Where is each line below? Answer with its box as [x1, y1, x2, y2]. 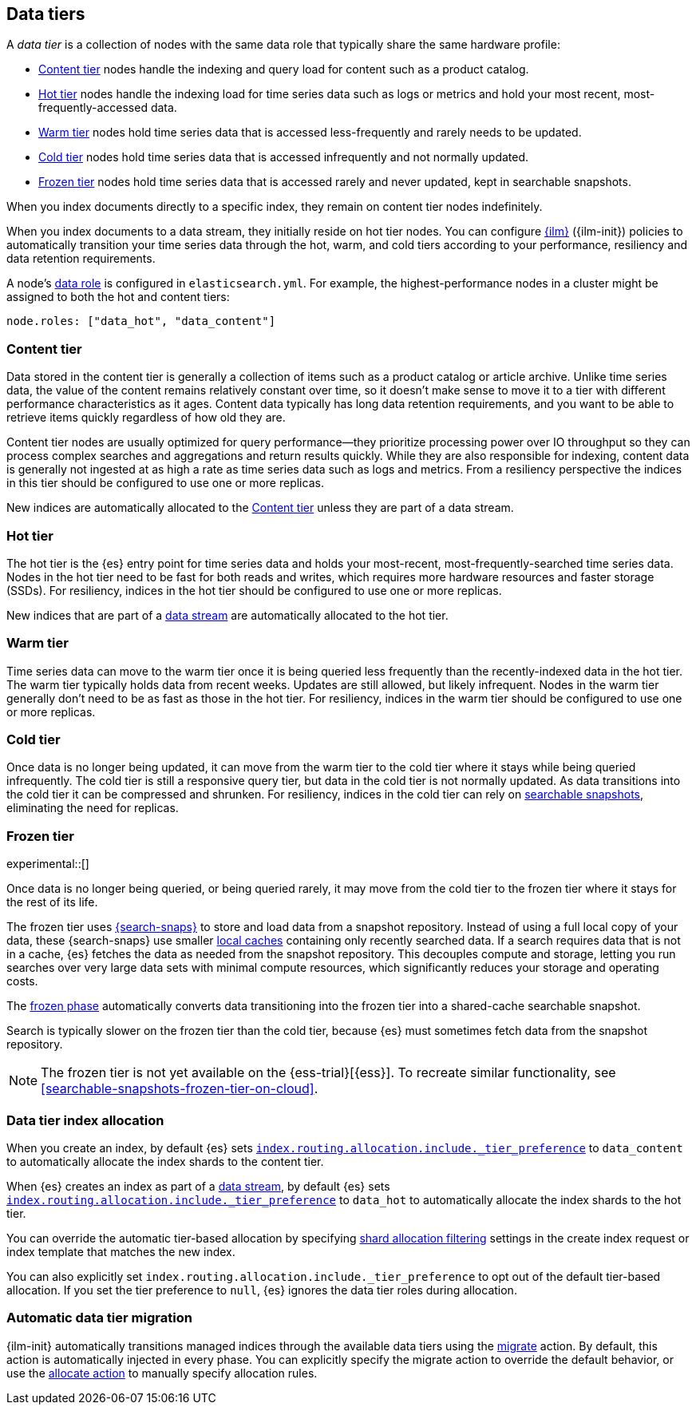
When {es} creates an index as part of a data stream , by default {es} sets [6, 1179, 390, 1193]
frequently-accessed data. [38, 101, 177, 115]
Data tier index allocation [6, 1112, 164, 1128]
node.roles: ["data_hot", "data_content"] [6, 315, 276, 328]
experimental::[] [6, 857, 89, 871]
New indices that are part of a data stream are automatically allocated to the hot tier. [6, 608, 449, 622]
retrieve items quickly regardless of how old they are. [6, 410, 286, 425]
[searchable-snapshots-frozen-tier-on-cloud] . [41, 1080, 318, 1097]
